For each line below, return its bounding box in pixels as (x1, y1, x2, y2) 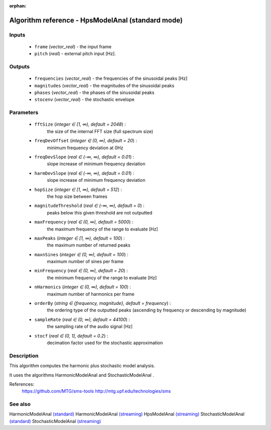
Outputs (9, 63, 30, 70)
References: (9, 381, 35, 387)
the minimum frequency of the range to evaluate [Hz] (47, 274, 157, 281)
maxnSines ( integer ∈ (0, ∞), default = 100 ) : (34, 251, 128, 257)
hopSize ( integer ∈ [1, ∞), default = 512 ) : (34, 186, 122, 192)
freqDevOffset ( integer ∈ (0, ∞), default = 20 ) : (34, 138, 138, 144)
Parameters (9, 109, 39, 116)
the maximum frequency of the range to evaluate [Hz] (47, 226, 158, 232)
